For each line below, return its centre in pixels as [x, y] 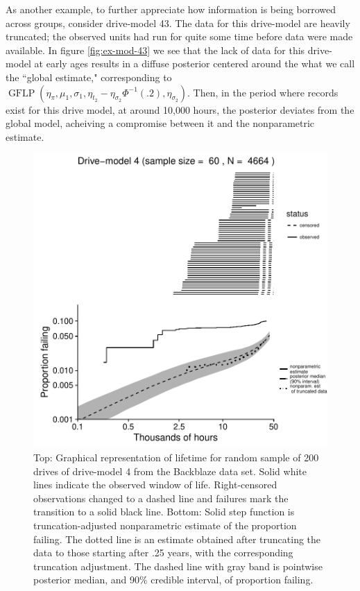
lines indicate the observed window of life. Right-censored [155, 485]
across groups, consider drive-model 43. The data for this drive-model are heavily [178, 23]
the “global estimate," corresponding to [89, 77]
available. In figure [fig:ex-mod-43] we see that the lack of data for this [155, 50]
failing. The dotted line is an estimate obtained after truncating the [177, 539]
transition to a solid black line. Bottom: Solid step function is [164, 512]
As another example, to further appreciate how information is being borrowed [171, 9]
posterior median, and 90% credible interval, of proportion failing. [173, 580]
